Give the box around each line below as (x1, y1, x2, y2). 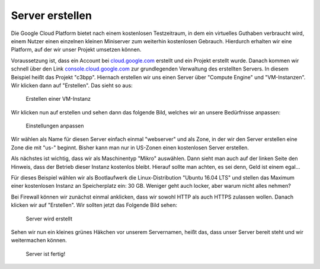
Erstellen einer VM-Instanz (25, 95, 91, 103)
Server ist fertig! (25, 250, 65, 257)
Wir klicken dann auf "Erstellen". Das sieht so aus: (11, 82, 133, 89)
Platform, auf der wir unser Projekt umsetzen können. (11, 46, 142, 53)
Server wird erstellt (25, 215, 72, 222)
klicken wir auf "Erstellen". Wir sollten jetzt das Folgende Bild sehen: (11, 201, 178, 209)
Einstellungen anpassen (25, 122, 84, 130)
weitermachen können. (11, 237, 68, 244)
